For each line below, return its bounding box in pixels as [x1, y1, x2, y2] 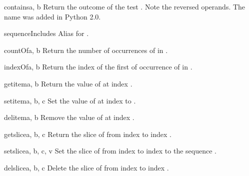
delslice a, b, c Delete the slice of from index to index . [4, 162, 169, 172]
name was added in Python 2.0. [4, 11, 101, 21]
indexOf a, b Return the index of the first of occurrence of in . [4, 61, 192, 72]
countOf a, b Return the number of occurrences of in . [4, 44, 168, 55]
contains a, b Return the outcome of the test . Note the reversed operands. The [4, 1, 245, 11]
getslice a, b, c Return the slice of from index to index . [4, 128, 171, 139]
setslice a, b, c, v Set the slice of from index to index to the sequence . [4, 145, 216, 156]
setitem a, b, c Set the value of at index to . [4, 95, 136, 105]
